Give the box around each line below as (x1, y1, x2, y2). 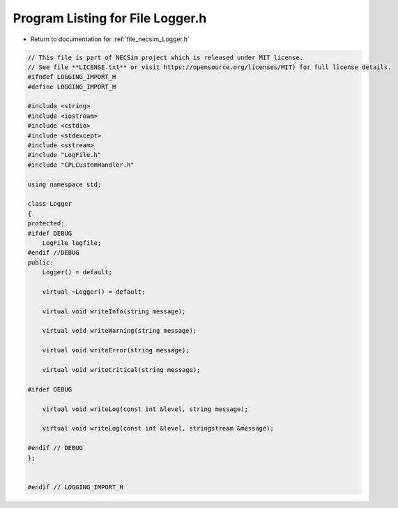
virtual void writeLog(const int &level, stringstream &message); (42, 424, 275, 433)
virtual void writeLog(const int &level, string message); (42, 405, 249, 413)
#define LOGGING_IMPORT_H (27, 82, 116, 91)
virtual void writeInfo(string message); (42, 307, 186, 315)
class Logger (27, 200, 72, 208)
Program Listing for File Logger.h (13, 10, 207, 26)
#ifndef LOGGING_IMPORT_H (27, 73, 116, 81)
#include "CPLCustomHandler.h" (27, 160, 135, 169)
